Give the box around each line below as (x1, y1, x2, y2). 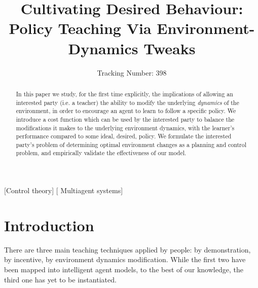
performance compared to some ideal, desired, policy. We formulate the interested (16, 132, 232, 140)
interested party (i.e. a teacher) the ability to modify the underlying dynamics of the (16, 98, 239, 106)
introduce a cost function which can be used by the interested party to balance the (16, 115, 235, 123)
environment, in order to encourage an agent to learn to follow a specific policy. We (16, 106, 236, 115)
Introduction (4, 214, 94, 235)
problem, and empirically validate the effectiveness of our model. (16, 149, 187, 157)
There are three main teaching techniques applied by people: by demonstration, (4, 244, 251, 255)
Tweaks (143, 38, 196, 58)
